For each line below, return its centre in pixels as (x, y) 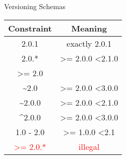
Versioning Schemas (35, 6)
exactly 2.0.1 (89, 43)
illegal (89, 146)
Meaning (89, 28)
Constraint (30, 28)
